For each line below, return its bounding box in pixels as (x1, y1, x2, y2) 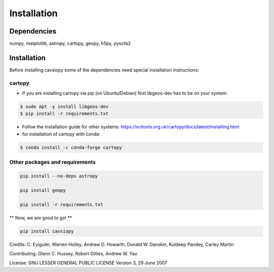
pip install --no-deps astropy (20, 173, 98, 179)
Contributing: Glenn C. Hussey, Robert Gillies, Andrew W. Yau (9, 250, 138, 256)
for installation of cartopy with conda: (22, 131, 100, 137)
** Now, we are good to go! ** (9, 215, 72, 221)
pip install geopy (20, 187, 66, 193)
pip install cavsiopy (20, 228, 74, 234)
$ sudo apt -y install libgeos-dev (20, 104, 109, 110)
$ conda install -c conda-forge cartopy (20, 145, 122, 150)
